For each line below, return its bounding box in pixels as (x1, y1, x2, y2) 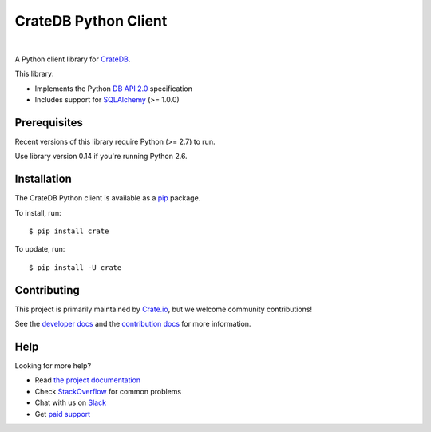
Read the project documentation (34, 375, 141, 385)
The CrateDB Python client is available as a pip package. (14, 193, 201, 203)
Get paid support (34, 409, 91, 418)
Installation (14, 172, 72, 186)
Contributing (14, 283, 80, 297)
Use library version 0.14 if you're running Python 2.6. (14, 152, 188, 161)
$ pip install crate (29, 227, 109, 236)
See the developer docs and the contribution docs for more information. (14, 319, 251, 329)
